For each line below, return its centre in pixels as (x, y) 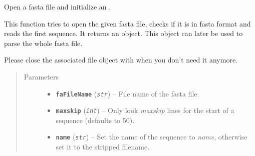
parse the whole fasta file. (43, 43)
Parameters (41, 76)
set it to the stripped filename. (103, 147)
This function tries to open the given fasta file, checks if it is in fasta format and (127, 23)
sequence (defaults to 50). (95, 120)
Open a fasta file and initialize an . (58, 6)
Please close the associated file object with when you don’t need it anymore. (121, 60)
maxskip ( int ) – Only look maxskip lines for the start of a (145, 110)
